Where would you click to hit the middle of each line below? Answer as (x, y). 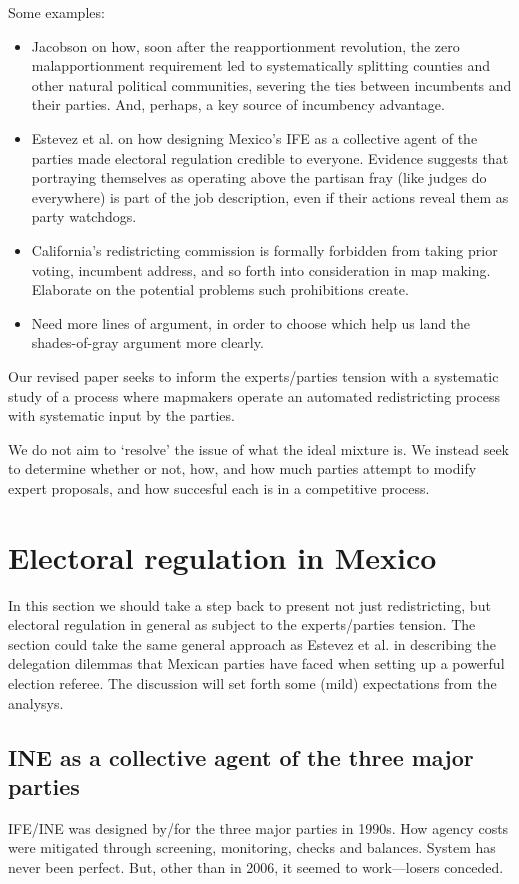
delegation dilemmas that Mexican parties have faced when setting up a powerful (256, 663)
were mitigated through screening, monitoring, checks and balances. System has (252, 847)
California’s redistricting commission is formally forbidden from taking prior (264, 249)
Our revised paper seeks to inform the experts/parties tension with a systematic (253, 375)
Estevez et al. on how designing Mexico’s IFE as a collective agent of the (254, 137)
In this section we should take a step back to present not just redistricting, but (249, 604)
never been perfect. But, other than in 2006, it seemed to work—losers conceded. (256, 866)
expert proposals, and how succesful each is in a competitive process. (219, 487)
